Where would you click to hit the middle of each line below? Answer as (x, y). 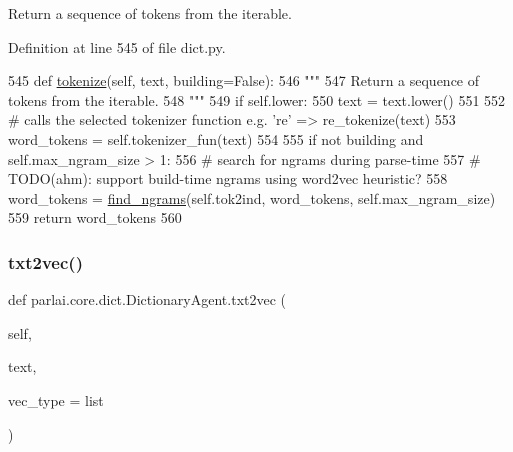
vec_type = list (56, 399)
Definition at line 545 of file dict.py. (117, 46)
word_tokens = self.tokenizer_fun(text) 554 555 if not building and (216, 138)
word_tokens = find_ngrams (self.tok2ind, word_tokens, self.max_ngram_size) (252, 197)
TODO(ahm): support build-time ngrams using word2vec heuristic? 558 (228, 178)
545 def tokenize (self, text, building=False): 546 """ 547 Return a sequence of (244, 80)
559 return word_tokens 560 (95, 217)
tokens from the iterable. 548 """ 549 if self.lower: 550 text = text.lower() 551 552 (257, 99)
